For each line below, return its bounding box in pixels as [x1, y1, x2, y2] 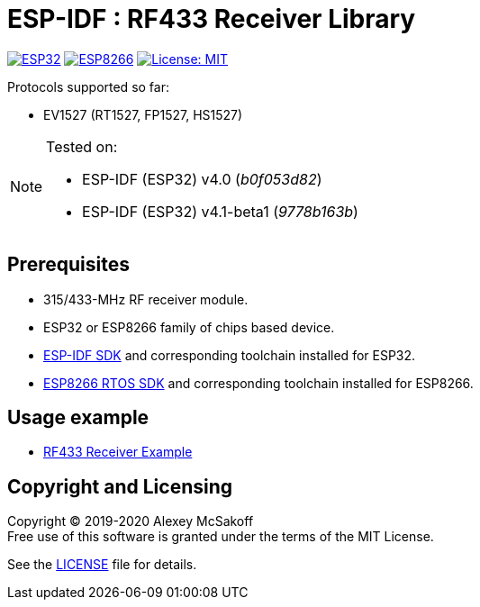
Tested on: [46, 137, 118, 156]
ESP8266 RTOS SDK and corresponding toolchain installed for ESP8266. [43, 375, 474, 391]
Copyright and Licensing [7, 475, 233, 498]
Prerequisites [7, 253, 130, 276]
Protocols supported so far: [7, 78, 169, 95]
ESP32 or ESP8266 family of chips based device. [43, 319, 335, 335]
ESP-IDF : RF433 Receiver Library [7, 4, 416, 34]
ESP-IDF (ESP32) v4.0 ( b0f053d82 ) [82, 169, 322, 188]
